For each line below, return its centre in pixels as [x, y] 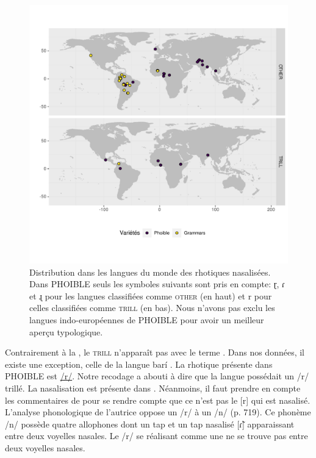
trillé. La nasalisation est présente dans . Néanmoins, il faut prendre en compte [153, 388]
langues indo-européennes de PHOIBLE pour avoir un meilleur [147, 319]
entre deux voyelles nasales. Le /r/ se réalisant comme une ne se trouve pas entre [156, 436]
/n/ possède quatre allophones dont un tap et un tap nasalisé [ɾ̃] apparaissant [150, 424]
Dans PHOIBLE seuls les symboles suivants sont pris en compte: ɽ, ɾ [157, 284]
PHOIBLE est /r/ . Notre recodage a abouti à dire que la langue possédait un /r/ [157, 376]
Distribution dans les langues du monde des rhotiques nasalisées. [150, 272]
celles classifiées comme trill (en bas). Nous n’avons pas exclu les [152, 308]
